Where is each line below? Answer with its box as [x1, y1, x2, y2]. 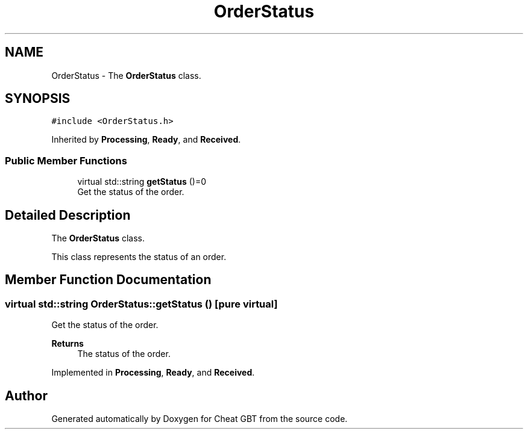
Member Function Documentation [5, 272, 212, 288]
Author [5, 388, 48, 403]
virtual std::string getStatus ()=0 [77, 176, 206, 187]
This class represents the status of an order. [51, 252, 227, 262]
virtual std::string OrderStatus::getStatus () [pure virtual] [5, 297, 278, 310]
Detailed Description [5, 207, 131, 223]
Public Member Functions [5, 154, 127, 167]
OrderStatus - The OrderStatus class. [51, 70, 201, 81]
